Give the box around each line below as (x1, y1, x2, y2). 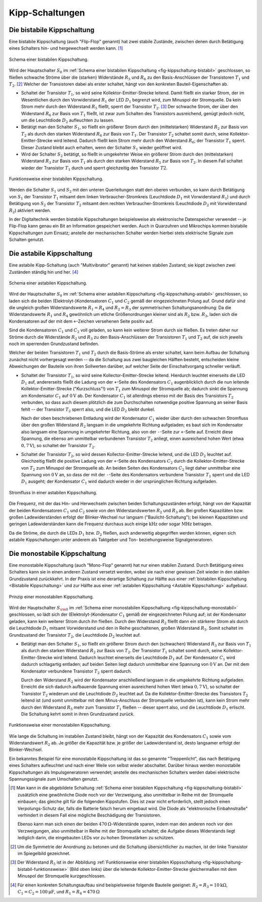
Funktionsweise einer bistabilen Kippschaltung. (9, 176, 104, 182)
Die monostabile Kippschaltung (9, 550, 107, 557)
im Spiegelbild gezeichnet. (17, 850, 70, 856)
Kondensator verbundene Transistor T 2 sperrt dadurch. (21, 668, 132, 675)
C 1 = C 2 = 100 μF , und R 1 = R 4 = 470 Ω (17, 888, 100, 896)
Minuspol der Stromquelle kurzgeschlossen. (17, 873, 106, 879)
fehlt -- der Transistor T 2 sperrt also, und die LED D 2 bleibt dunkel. (21, 406, 155, 413)
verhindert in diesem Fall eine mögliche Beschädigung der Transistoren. (17, 812, 162, 818)
